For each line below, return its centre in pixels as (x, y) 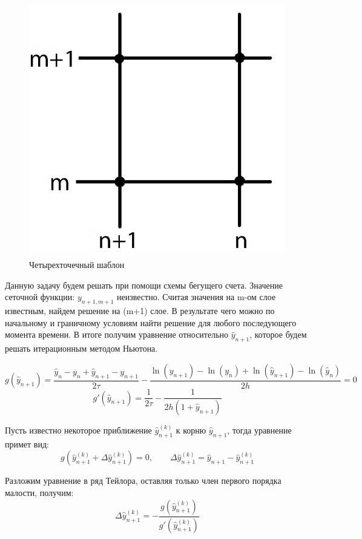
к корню (191, 430)
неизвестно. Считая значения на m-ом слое (196, 297)
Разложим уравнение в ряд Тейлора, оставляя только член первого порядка (143, 480)
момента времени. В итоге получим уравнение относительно (117, 334)
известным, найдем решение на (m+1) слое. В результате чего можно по (140, 311)
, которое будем (278, 334)
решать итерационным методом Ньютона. (81, 348)
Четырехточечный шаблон (77, 265)
